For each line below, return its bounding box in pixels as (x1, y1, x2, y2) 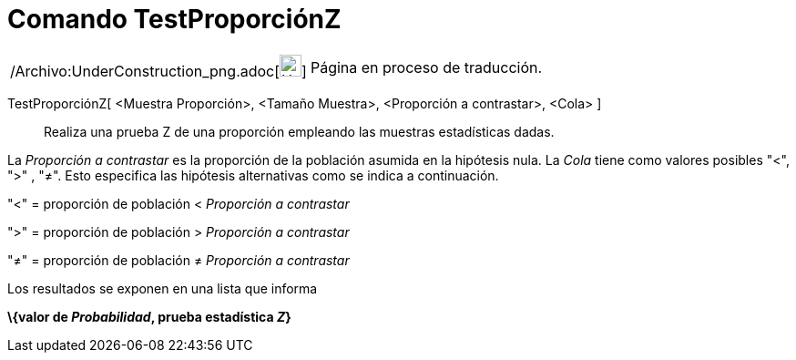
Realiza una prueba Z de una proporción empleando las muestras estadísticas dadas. (44, 123, 555, 139)
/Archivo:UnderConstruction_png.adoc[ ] (10, 61, 307, 80)
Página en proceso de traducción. (310, 57, 543, 77)
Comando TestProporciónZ (7, 4, 342, 35)
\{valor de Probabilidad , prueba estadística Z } (7, 308, 291, 324)
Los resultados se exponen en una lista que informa (7, 280, 318, 296)
